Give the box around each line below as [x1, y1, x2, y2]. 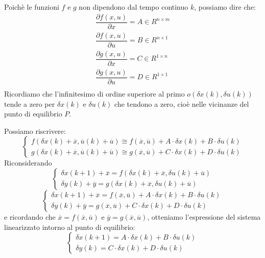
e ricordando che [4, 211, 56, 222]
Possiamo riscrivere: [4, 125, 66, 136]
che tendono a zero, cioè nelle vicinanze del [114, 98, 249, 109]
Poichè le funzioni [4, 2, 59, 12]
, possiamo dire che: [194, 2, 256, 12]
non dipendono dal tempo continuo [79, 2, 188, 12]
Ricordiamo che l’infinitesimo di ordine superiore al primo [4, 88, 185, 99]
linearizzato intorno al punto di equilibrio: [4, 221, 135, 232]
